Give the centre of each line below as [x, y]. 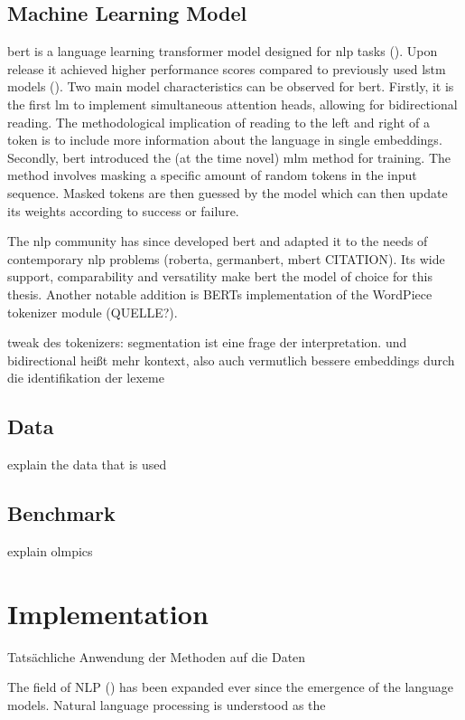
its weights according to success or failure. [123, 210]
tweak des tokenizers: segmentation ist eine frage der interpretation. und [207, 342]
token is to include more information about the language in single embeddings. [225, 140]
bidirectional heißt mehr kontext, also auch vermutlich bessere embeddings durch [231, 360]
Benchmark [61, 513]
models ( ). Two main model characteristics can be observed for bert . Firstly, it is [231, 86]
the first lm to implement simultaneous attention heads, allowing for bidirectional [232, 104]
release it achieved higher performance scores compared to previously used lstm [227, 68]
